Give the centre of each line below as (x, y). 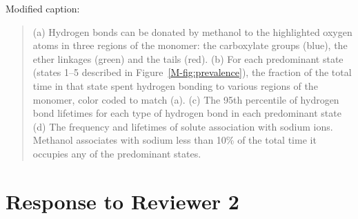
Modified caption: (43, 8)
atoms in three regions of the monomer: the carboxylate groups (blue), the (190, 45)
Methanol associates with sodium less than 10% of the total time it (175, 140)
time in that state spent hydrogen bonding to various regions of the (175, 85)
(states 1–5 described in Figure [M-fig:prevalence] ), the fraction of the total (192, 72)
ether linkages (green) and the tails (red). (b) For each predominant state (188, 58)
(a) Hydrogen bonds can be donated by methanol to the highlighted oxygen (192, 31)
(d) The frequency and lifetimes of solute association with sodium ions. (183, 126)
